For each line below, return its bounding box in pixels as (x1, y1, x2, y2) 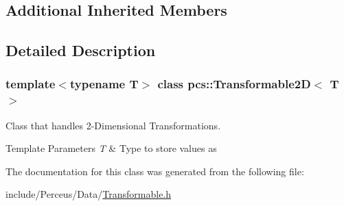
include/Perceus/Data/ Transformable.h (5, 187, 172, 201)
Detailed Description (5, 40, 156, 61)
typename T (69, 75, 139, 92)
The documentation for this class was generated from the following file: (5, 164, 304, 178)
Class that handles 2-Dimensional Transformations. (5, 118, 221, 132)
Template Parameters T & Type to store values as (5, 141, 217, 155)
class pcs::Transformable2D (157, 75, 311, 92)
